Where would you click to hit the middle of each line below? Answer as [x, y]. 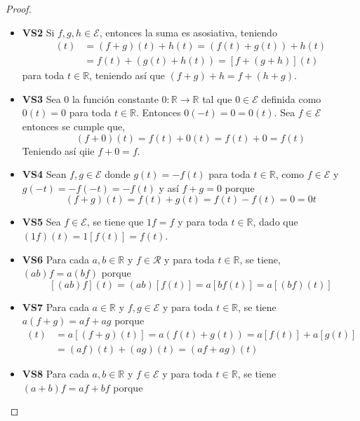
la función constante [115, 98]
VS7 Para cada [55, 306]
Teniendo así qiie [58, 150]
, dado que [275, 222]
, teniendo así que [127, 75]
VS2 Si [38, 32]
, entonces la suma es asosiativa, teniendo [188, 32]
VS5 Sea [41, 222]
